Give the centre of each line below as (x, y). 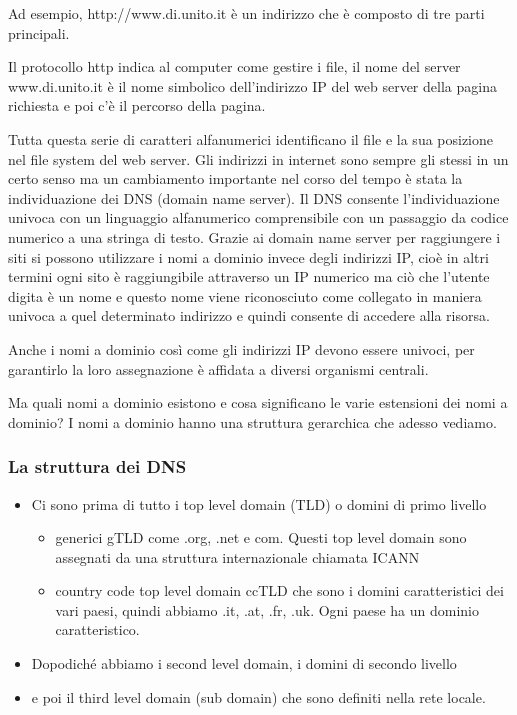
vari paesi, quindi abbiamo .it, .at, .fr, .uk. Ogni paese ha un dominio (267, 609)
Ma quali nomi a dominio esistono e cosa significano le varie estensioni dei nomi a (258, 402)
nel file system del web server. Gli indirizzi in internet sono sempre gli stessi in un (258, 158)
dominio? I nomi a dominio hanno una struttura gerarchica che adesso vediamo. (252, 421)
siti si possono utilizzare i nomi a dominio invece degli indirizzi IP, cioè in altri (248, 256)
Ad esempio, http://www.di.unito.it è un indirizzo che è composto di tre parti (246, 13)
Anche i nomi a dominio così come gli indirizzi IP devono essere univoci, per (241, 348)
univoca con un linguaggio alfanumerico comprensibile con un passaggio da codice (258, 217)
